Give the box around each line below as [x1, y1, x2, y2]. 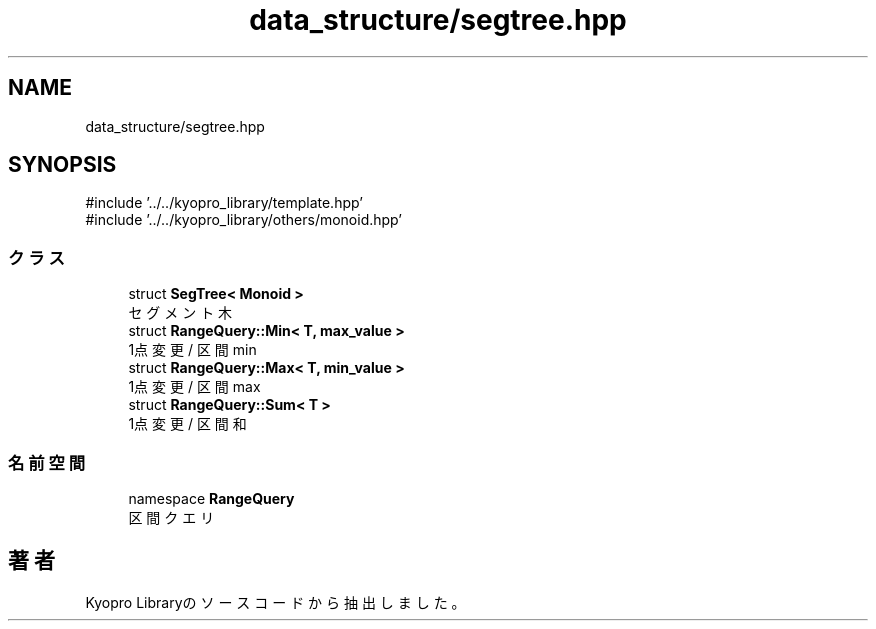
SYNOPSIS [8, 152, 117, 178]
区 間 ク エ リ [128, 508, 215, 526]
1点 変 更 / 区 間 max [128, 378, 261, 396]
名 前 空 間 [8, 452, 86, 473]
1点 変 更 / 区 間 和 [128, 415, 247, 433]
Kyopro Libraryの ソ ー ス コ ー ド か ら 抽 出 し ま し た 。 [85, 593, 466, 611]
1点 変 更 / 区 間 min [128, 341, 257, 359]
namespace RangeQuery [128, 489, 295, 507]
